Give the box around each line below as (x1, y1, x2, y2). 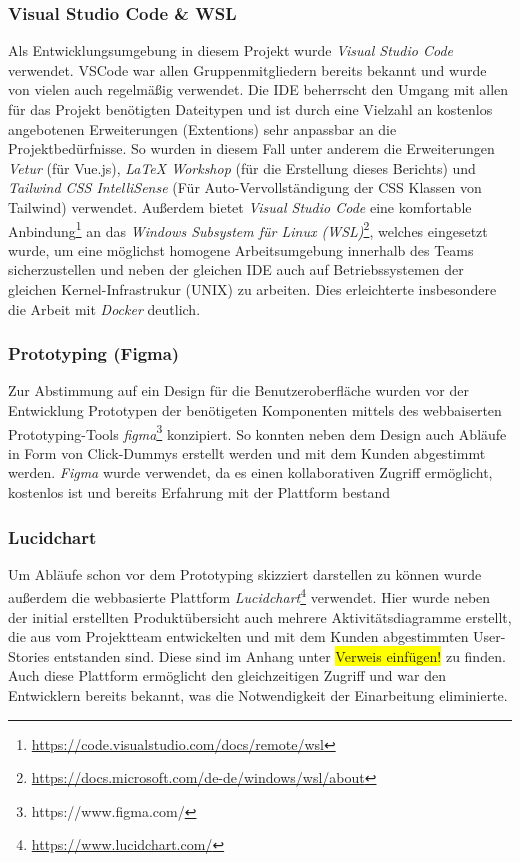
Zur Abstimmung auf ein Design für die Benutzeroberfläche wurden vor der (8, 380, 469, 401)
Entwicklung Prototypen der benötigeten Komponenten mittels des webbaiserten (8, 400, 502, 420)
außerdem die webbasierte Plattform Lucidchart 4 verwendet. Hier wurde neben (8, 584, 491, 608)
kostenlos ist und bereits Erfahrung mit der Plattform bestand (8, 482, 391, 503)
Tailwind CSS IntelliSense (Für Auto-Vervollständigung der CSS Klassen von (8, 177, 482, 198)
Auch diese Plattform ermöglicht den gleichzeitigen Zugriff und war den (8, 665, 446, 686)
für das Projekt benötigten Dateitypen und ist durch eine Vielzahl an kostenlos (8, 99, 493, 119)
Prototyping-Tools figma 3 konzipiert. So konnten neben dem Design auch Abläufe (8, 420, 507, 444)
